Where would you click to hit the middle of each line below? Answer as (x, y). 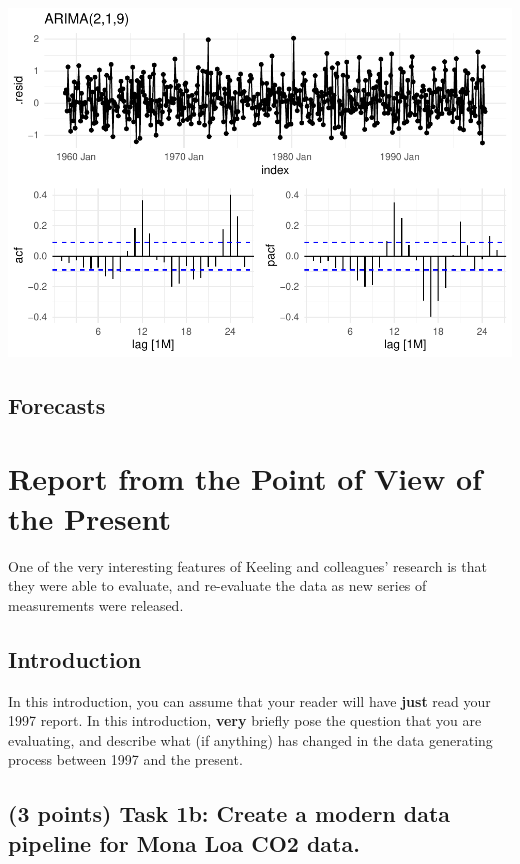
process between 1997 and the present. (125, 759)
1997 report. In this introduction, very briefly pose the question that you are (245, 720)
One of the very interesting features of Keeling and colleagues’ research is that (247, 565)
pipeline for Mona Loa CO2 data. (184, 842)
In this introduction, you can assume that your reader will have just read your (249, 700)
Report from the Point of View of (245, 478)
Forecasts (57, 404)
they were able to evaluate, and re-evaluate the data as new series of (217, 585)
